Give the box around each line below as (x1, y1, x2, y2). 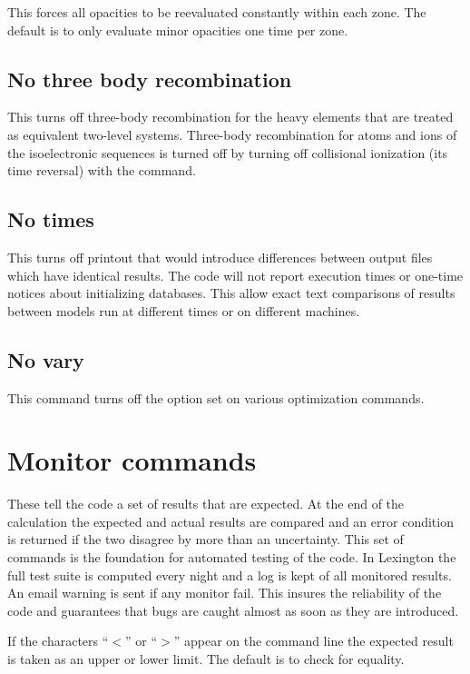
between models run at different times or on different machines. (7, 301, 360, 320)
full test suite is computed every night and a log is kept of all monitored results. (7, 565, 452, 584)
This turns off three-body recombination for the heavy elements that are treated (7, 107, 454, 126)
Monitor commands (7, 441, 257, 479)
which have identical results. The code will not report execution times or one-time (7, 265, 464, 284)
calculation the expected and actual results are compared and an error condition (7, 511, 454, 530)
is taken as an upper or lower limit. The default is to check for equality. (7, 649, 405, 669)
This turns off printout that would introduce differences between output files (7, 247, 433, 266)
